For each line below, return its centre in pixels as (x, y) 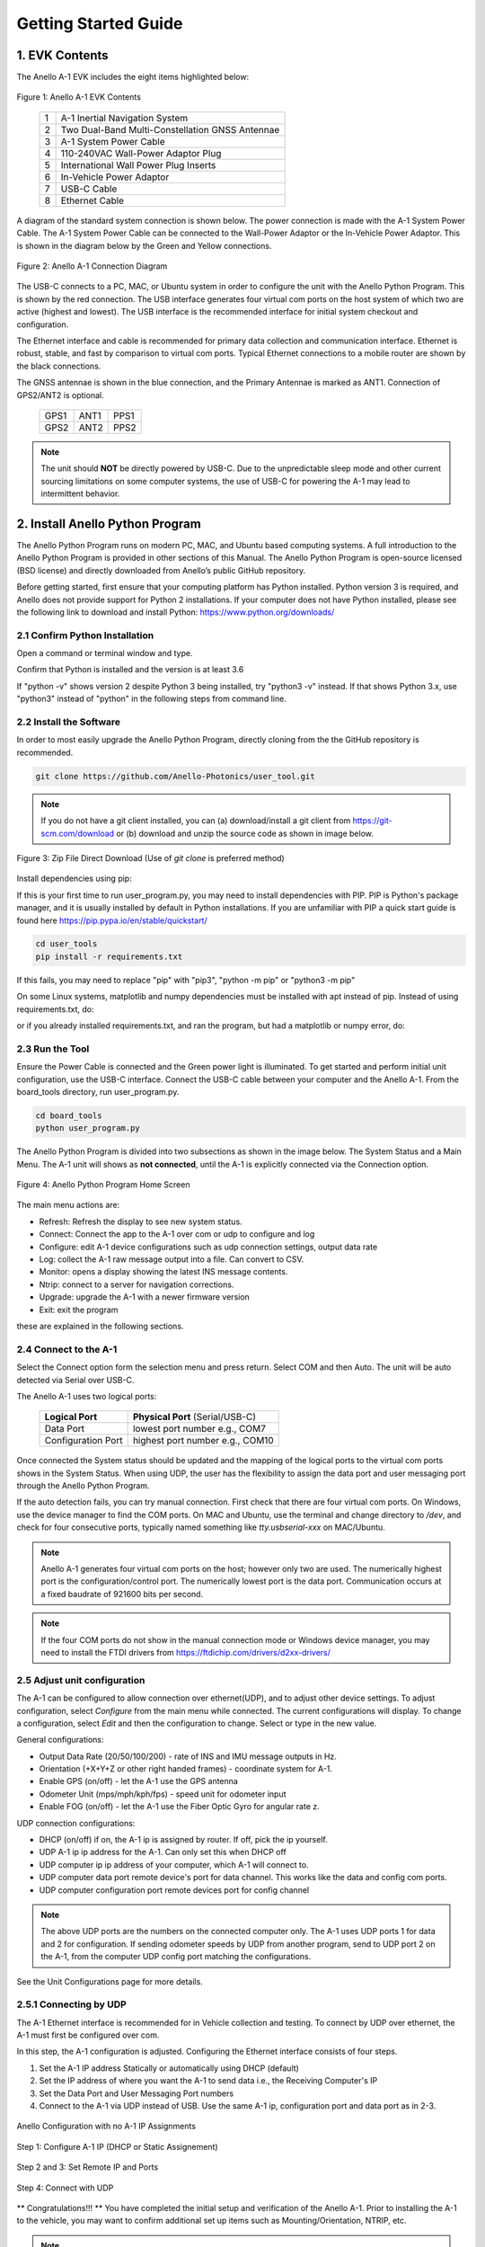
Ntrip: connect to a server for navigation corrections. (137, 1284)
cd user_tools (66, 944)
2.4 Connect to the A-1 (67, 1349)
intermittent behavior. (80, 493)
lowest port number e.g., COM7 (199, 1429)
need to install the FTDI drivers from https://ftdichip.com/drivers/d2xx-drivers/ (186, 1652)
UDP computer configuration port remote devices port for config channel (174, 1890)
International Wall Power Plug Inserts (138, 164)
